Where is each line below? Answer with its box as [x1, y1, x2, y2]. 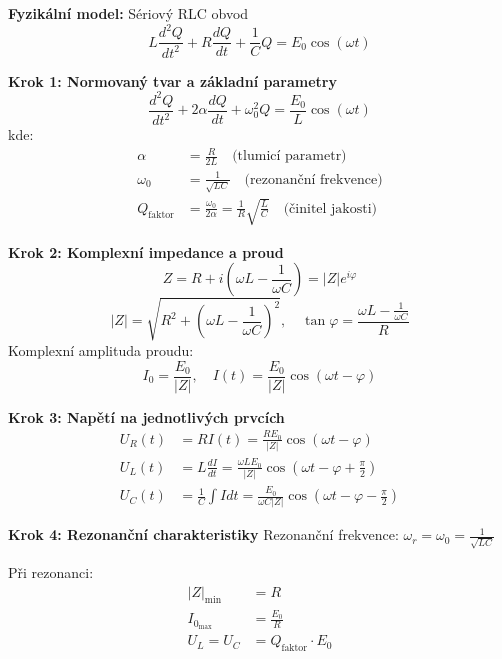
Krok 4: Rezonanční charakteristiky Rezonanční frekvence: [8, 524, 399, 545]
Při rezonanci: [8, 562, 94, 583]
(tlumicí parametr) [232, 149, 347, 164]
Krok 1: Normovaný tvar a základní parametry [8, 70, 337, 91]
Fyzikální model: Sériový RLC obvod [8, 3, 249, 23]
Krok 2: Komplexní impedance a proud [8, 241, 284, 262]
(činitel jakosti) [283, 201, 378, 216]
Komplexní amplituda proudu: [8, 339, 194, 360]
